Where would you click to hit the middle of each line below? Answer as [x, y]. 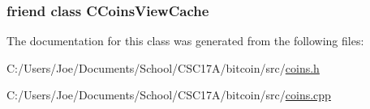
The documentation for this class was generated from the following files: [185, 41]
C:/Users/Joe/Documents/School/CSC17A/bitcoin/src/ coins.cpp [169, 95]
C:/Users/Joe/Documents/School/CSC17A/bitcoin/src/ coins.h [163, 67]
